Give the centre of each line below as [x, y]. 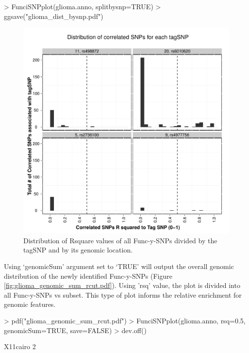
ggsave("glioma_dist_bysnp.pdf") [54, 16]
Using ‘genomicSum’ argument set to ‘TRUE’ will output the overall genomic [119, 266]
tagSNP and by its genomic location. [78, 250]
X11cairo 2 [20, 346]
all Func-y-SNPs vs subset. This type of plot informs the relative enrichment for [123, 294]
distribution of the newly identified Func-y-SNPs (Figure [88, 276]
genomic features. [30, 304]
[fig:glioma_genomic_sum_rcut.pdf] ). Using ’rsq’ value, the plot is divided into [122, 285]
